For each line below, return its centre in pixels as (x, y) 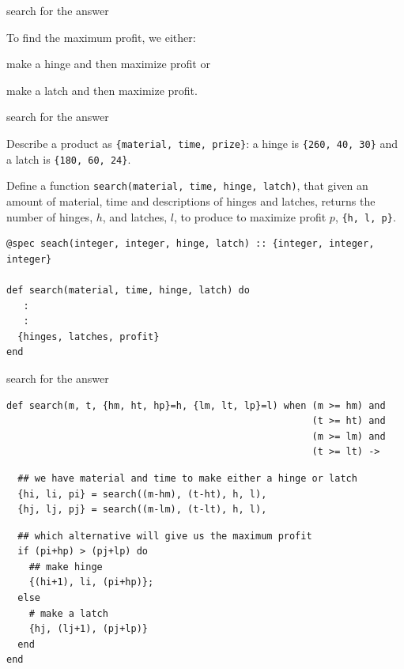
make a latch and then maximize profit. (102, 90)
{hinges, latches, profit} (89, 336)
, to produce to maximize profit (250, 216)
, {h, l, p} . (365, 216)
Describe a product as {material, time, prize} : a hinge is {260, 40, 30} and (202, 143)
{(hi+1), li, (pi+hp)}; (91, 582)
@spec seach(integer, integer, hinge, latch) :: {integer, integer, (191, 244)
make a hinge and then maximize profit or (108, 64)
